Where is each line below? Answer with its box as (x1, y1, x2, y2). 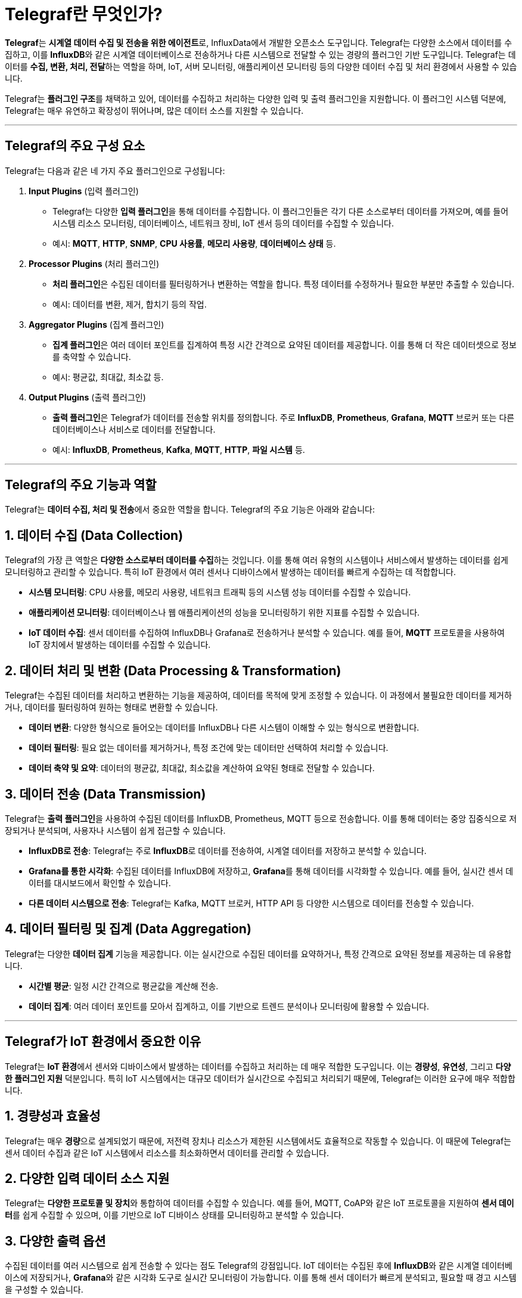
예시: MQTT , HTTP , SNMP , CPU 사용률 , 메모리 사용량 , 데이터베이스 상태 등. (52, 238, 336, 249)
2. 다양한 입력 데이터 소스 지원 (5, 1170, 170, 1186)
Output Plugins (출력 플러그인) (29, 392, 146, 402)
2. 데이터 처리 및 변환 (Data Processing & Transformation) (5, 663, 341, 678)
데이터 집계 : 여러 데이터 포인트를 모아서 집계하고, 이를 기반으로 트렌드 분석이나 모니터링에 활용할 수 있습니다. (29, 1001, 429, 1011)
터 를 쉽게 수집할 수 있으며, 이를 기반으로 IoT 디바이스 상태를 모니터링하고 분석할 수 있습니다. (5, 1210, 344, 1221)
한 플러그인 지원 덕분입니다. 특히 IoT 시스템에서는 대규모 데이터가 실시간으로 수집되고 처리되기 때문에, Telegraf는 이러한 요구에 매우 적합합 (5, 1073, 515, 1083)
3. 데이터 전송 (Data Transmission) (5, 786, 206, 802)
